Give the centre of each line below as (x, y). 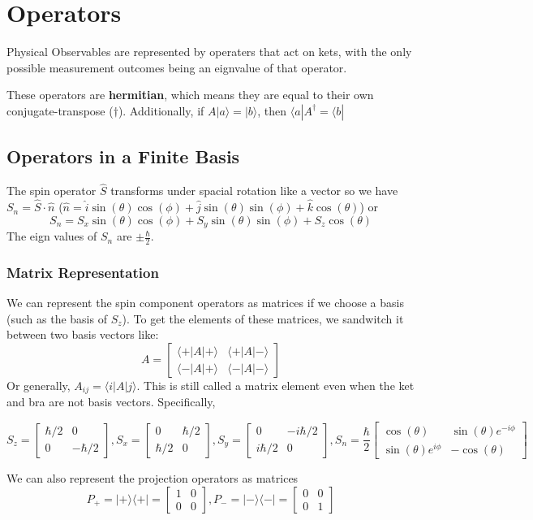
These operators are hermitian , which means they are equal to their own (190, 95)
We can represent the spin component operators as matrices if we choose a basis (205, 303)
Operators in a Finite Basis (123, 156)
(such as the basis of (57, 318)
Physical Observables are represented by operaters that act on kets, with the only (209, 52)
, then (272, 110)
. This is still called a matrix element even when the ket (275, 386)
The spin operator (52, 191)
